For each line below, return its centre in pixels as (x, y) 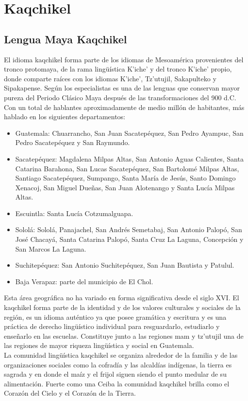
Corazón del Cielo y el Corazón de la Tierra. (70, 393)
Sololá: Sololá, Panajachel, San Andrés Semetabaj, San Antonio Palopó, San (129, 229)
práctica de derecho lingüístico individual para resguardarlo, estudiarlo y (112, 326)
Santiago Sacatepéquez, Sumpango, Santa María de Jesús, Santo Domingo (125, 178)
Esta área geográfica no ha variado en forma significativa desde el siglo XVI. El (122, 298)
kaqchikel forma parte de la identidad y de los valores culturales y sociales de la (122, 307)
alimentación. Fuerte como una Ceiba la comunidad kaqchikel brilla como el (117, 383)
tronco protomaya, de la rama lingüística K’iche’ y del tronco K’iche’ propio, (118, 69)
